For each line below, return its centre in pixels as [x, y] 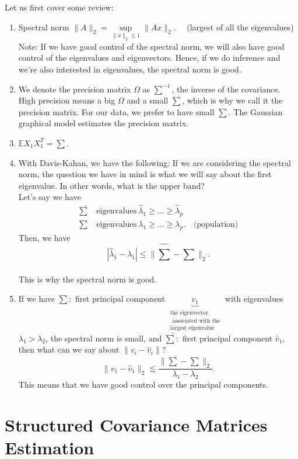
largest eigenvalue [192, 328]
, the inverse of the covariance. [226, 89]
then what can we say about [69, 349]
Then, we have [44, 237]
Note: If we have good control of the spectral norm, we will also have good [151, 46]
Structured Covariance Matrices [136, 424]
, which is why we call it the [232, 100]
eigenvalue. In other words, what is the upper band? [111, 185]
